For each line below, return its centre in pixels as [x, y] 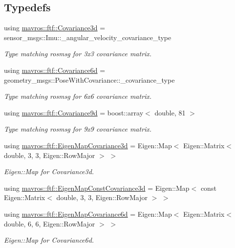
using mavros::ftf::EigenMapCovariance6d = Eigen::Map [88, 214]
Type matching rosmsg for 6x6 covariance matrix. [78, 96]
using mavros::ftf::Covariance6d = [55, 70]
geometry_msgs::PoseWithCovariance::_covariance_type [89, 79]
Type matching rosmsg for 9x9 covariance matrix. [78, 129]
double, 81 [170, 112]
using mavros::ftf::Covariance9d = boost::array [74, 112]
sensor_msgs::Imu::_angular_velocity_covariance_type [88, 37]
